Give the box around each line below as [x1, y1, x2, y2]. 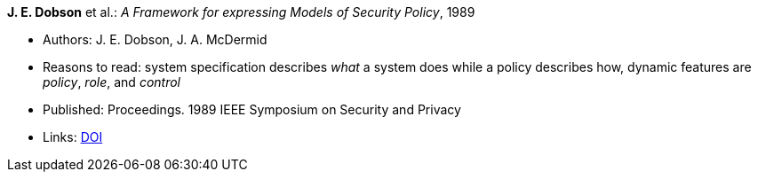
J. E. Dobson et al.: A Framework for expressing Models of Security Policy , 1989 [7, 4, 475, 19]
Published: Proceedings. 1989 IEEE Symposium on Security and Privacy [43, 102, 461, 117]
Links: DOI [43, 129, 103, 144]
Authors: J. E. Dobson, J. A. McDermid [43, 32, 267, 47]
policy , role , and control [43, 74, 181, 89]
